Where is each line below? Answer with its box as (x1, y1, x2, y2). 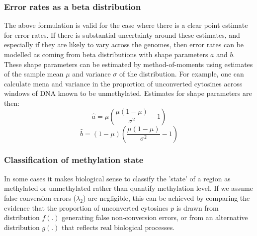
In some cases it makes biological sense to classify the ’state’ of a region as (4, 173, 231, 183)
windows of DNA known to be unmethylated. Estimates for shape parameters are (4, 88, 252, 98)
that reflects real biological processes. (62, 222, 175, 232)
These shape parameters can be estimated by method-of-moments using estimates (4, 59, 253, 69)
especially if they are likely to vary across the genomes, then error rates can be (4, 39, 244, 50)
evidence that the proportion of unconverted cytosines (4, 202, 169, 213)
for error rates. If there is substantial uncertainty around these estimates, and (4, 29, 240, 40)
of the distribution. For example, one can (119, 69, 244, 79)
